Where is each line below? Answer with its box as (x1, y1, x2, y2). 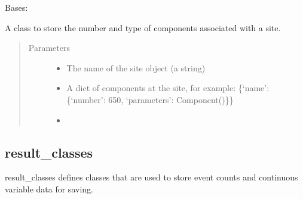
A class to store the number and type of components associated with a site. (5, 21, 281, 34)
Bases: (5, 1, 28, 13)
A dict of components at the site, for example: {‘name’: (66, 82, 270, 94)
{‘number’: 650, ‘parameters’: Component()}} (66, 93, 234, 105)
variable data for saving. (5, 182, 93, 195)
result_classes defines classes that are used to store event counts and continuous (5, 171, 298, 183)
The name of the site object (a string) (66, 61, 206, 74)
